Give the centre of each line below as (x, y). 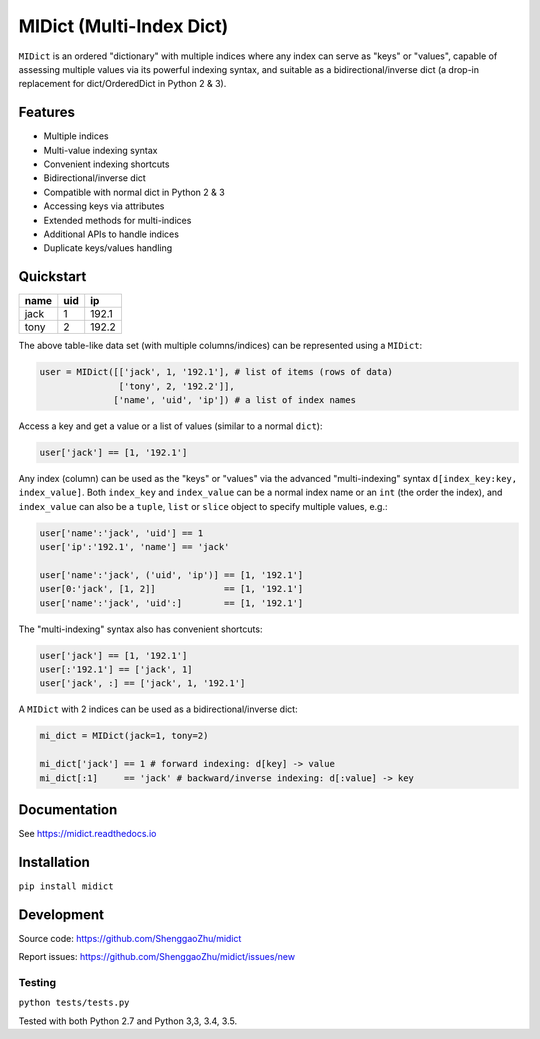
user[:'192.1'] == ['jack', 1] (116, 669)
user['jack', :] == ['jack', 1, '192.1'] (142, 683)
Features (46, 112)
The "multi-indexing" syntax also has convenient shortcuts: (140, 629)
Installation (54, 861)
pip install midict (66, 886)
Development (61, 914)
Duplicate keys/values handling (108, 248)
